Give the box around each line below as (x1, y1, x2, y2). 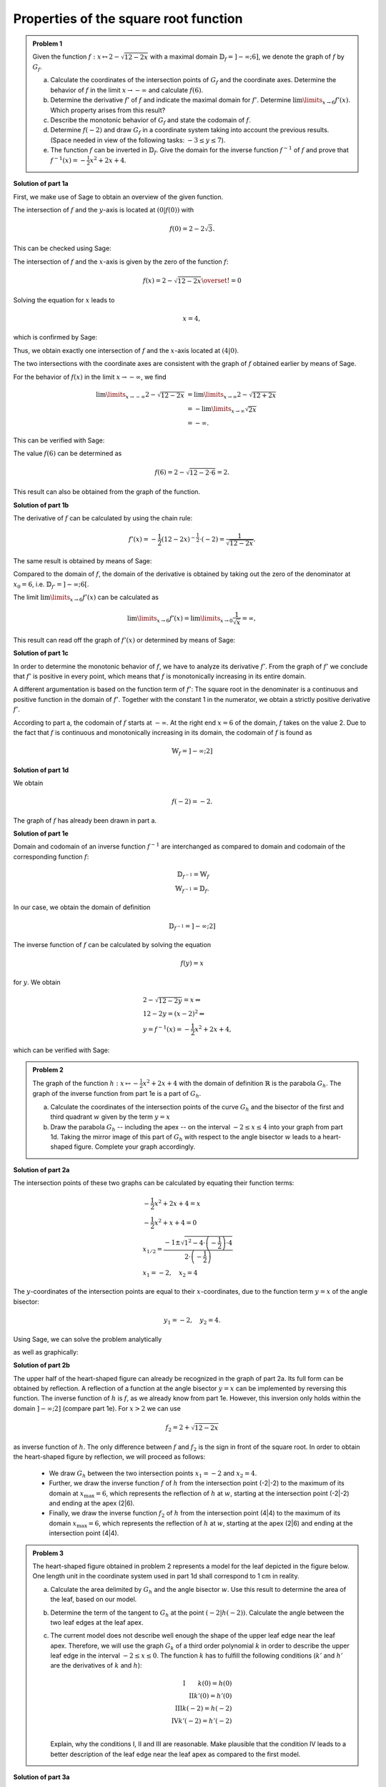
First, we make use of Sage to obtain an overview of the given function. (13, 192, 224, 201)
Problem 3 (32, 1548, 64, 1558)
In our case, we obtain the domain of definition (13, 903, 151, 911)
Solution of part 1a (13, 179, 69, 188)
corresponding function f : (13, 852, 89, 861)
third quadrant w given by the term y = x (50, 1112, 171, 1122)
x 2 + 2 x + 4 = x (154, 1198, 201, 1207)
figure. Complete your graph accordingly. (74, 1142, 196, 1151)
